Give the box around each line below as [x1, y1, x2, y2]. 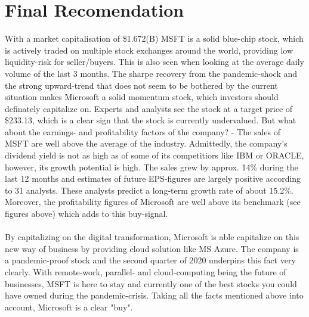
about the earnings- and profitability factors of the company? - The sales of [5, 125, 281, 138]
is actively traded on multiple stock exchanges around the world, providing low [5, 43, 293, 56]
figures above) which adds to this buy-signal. [5, 207, 168, 220]
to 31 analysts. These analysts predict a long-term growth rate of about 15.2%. [5, 184, 293, 196]
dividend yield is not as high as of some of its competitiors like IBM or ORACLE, [5, 149, 304, 161]
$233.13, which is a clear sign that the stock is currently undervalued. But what [5, 114, 296, 126]
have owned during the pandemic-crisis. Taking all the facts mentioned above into [5, 289, 304, 302]
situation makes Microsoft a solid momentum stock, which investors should [5, 91, 279, 103]
